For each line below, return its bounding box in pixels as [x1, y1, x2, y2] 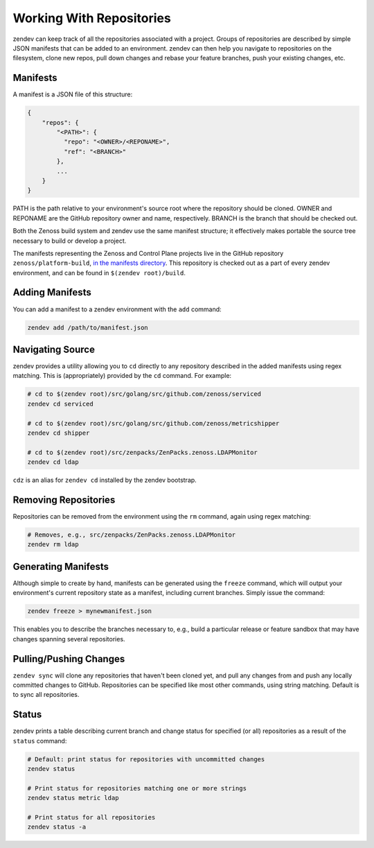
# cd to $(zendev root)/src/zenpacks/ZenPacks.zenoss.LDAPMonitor [27, 448, 258, 456]
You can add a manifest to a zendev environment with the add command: [12, 305, 222, 313]
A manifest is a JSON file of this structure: [12, 90, 133, 98]
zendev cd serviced [27, 399, 93, 408]
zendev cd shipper [27, 429, 90, 437]
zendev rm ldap [27, 541, 79, 548]
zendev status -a [27, 823, 87, 831]
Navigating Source [12, 343, 95, 355]
